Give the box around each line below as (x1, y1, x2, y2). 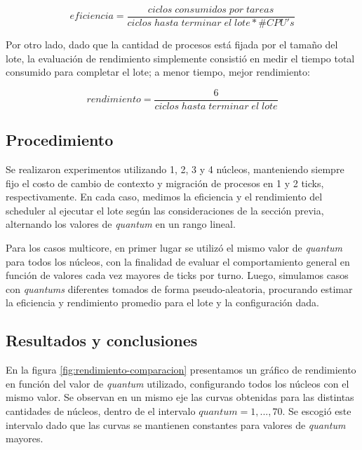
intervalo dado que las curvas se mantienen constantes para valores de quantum (6, 417, 346, 432)
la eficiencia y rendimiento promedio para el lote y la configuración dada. (6, 295, 320, 310)
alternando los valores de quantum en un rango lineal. (6, 217, 236, 231)
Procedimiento (6, 129, 114, 151)
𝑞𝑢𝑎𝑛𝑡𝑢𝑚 (199, 407, 238, 418)
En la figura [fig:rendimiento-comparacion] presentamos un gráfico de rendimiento (6, 362, 356, 377)
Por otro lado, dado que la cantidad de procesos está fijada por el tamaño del (6, 37, 338, 52)
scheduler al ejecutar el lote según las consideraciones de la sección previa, (6, 203, 324, 217)
